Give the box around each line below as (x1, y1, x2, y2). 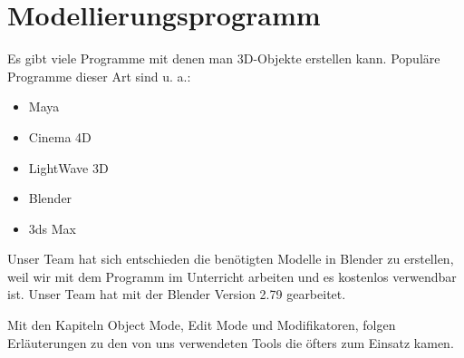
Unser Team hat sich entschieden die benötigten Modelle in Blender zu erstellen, (7, 249, 454, 268)
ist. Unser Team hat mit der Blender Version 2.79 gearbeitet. (7, 285, 346, 304)
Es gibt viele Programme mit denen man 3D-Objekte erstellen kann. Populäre (7, 49, 440, 68)
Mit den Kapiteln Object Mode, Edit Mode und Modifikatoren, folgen (7, 315, 396, 334)
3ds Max (28, 218, 76, 237)
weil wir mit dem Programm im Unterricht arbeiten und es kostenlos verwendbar (7, 266, 457, 285)
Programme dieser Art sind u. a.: (7, 66, 191, 85)
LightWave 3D (28, 158, 109, 177)
